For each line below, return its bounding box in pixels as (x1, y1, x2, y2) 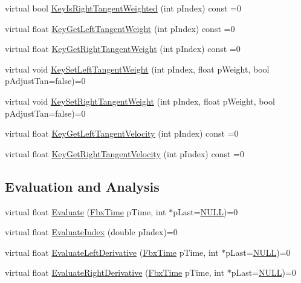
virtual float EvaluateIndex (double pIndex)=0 (5, 226, 178, 238)
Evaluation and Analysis (5, 177, 160, 195)
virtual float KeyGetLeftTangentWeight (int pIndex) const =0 (5, 22, 235, 34)
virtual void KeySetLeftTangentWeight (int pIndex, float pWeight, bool (5, 62, 270, 75)
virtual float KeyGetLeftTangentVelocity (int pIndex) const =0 (5, 127, 239, 140)
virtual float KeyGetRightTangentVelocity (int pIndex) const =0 (5, 147, 244, 160)
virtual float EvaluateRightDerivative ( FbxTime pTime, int (5, 266, 224, 279)
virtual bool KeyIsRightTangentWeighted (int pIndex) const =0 (5, 2, 241, 14)
